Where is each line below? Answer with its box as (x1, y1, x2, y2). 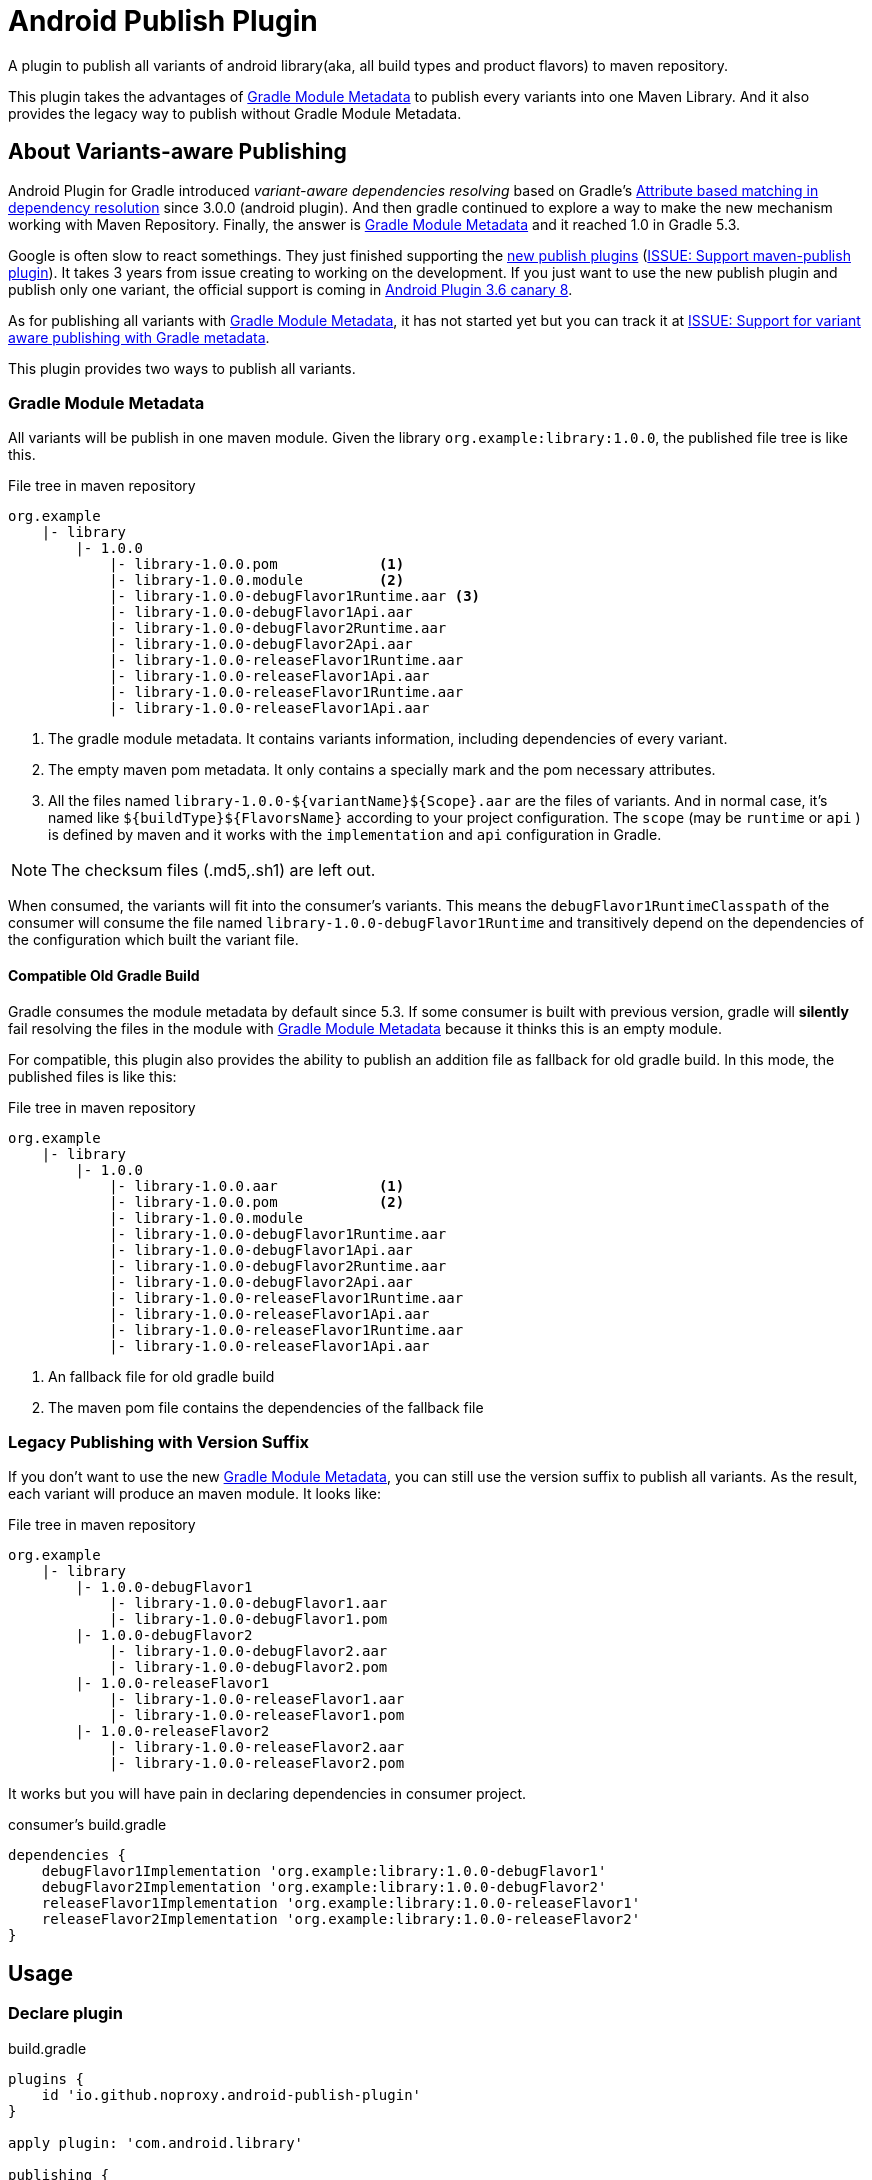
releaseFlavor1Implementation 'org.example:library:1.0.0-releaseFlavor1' (41, 1895, 641, 1912)
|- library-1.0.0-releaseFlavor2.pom (109, 1755, 405, 1772)
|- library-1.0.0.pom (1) (109, 556, 405, 573)
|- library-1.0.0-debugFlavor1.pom (109, 1611, 388, 1628)
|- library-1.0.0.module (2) (109, 572, 405, 589)
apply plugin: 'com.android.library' (8, 2134, 304, 2151)
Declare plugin (8, 2003, 123, 2024)
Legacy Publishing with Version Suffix (8, 1431, 310, 1452)
